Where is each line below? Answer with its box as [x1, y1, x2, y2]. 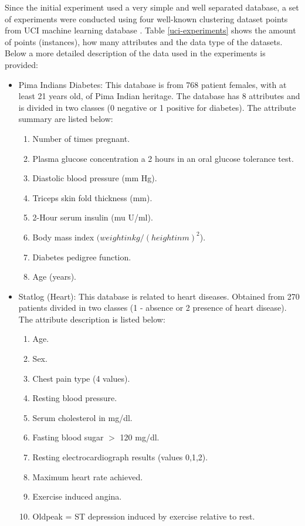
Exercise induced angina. [32, 490, 122, 503]
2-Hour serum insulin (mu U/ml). [32, 211, 153, 223]
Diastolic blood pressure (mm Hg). [32, 172, 157, 184]
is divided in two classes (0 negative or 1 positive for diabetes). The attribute [18, 101, 296, 113]
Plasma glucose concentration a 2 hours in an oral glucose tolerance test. [32, 152, 294, 164]
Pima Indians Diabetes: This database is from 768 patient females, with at [18, 78, 287, 90]
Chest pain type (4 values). [32, 372, 130, 384]
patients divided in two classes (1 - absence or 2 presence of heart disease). [18, 301, 287, 314]
